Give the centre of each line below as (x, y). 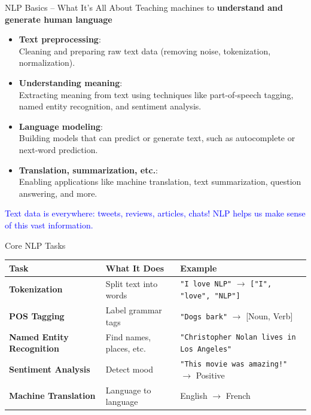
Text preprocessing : (60, 39)
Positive (210, 375)
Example (199, 268)
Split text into (132, 283)
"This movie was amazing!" (234, 364)
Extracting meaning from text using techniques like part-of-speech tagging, (156, 94)
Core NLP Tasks (35, 245)
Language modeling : (61, 126)
